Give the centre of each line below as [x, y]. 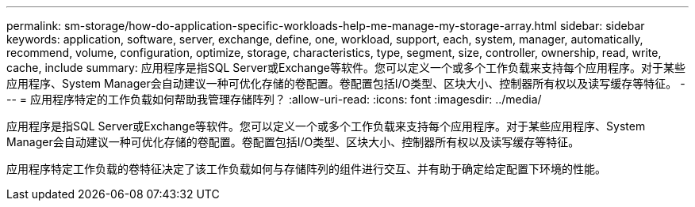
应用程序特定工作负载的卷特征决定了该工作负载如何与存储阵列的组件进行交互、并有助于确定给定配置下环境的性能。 [306, 169]
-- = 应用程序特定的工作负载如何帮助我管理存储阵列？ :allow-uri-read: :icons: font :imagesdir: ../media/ [274, 99]
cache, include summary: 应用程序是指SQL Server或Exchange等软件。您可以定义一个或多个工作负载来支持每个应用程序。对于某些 [346, 68]
